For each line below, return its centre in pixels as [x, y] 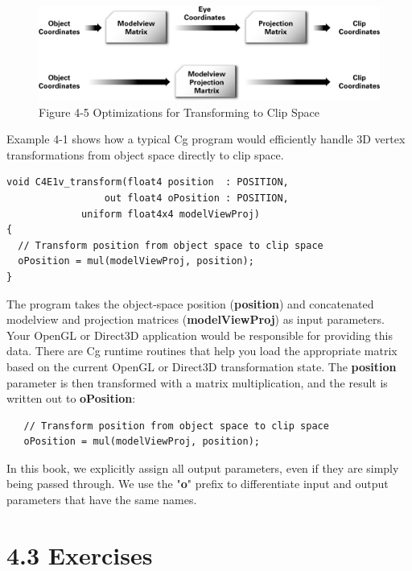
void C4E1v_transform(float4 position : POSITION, [148, 182]
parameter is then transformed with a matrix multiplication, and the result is [197, 382]
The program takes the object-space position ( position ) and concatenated [190, 303]
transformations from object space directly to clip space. [145, 154]
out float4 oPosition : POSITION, [196, 198]
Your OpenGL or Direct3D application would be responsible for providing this [200, 335]
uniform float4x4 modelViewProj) [171, 214]
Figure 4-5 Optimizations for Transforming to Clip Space [179, 112]
